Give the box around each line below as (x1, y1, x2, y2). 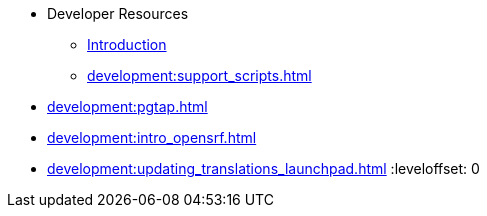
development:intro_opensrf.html (47, 129, 257, 146)
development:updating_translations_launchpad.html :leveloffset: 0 (47, 160, 480, 177)
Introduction (87, 36, 167, 53)
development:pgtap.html (47, 98, 208, 115)
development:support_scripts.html (87, 67, 312, 84)
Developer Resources (47, 5, 189, 22)
